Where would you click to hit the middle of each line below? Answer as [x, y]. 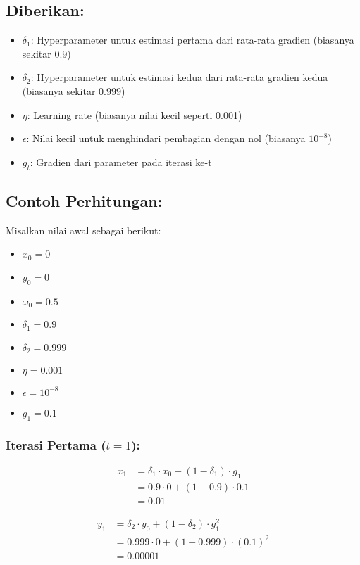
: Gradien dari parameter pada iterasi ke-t [121, 161]
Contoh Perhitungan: [84, 200]
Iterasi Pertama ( [56, 444]
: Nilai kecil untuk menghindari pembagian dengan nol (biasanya [166, 138]
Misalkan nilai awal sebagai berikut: [83, 230]
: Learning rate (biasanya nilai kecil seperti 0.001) [135, 114]
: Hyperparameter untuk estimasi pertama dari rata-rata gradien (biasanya [192, 40]
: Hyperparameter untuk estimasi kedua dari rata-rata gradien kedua [179, 77]
